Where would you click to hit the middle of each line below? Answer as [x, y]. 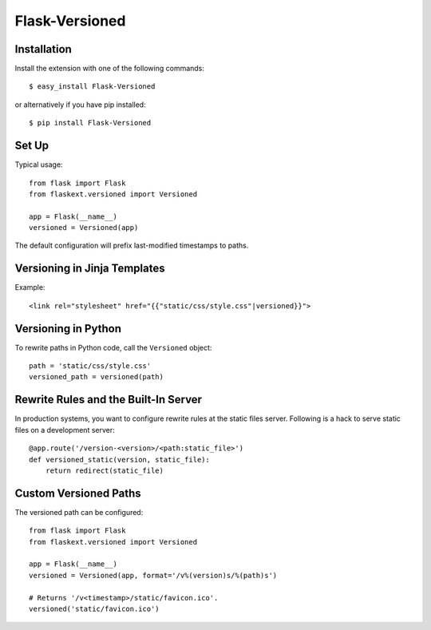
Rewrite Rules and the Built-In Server [109, 400]
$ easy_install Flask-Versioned [92, 87]
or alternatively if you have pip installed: [81, 105]
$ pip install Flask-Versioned [90, 123]
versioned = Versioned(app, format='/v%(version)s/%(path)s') [153, 575]
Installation [43, 49]
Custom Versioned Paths [78, 493]
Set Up [32, 146]
